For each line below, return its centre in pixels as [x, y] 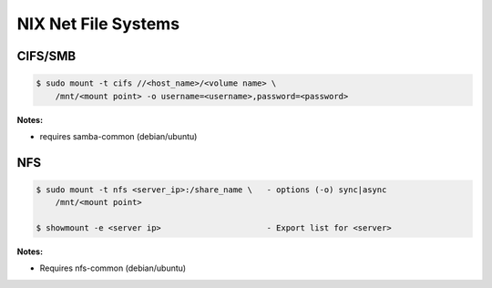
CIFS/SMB [46, 56]
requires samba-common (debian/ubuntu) [118, 136]
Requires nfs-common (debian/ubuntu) [113, 268]
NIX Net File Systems [98, 24]
